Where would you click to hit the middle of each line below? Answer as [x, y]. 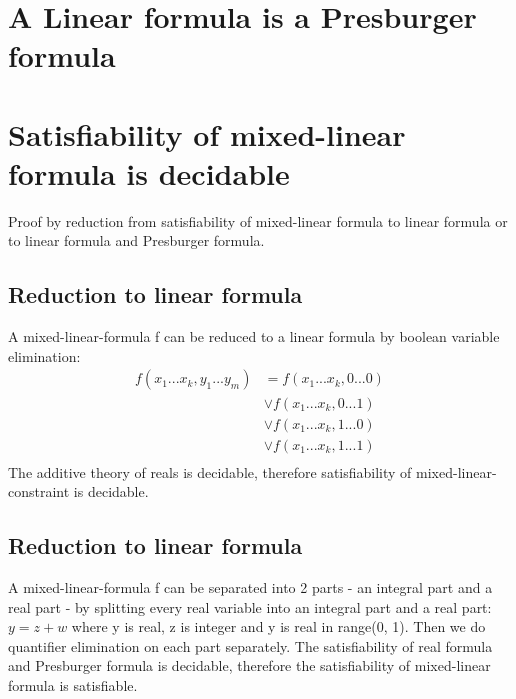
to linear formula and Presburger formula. [136, 240]
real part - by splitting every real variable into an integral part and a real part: [250, 606]
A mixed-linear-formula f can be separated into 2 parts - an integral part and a [250, 587]
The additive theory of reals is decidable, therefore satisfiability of [210, 471]
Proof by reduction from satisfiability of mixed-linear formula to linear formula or [258, 220]
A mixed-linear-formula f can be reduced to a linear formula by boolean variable [254, 336]
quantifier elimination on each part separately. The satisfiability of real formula [250, 645]
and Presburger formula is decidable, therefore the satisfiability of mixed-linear [249, 665]
